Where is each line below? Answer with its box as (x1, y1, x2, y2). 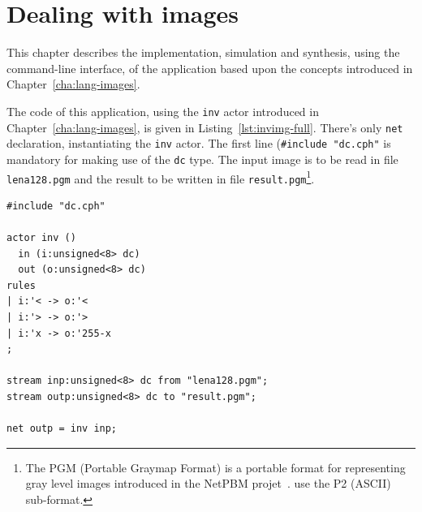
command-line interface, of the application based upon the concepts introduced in (6, 59, 413, 76)
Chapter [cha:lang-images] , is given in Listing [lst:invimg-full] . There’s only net (6, 118, 403, 136)
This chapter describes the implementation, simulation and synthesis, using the (6, 44, 400, 61)
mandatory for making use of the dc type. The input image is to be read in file (6, 150, 398, 167)
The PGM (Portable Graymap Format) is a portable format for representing (25, 458, 406, 475)
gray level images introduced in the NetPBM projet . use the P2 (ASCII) (25, 475, 391, 492)
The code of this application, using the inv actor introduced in (6, 102, 319, 119)
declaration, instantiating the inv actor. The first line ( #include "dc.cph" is (6, 135, 391, 152)
